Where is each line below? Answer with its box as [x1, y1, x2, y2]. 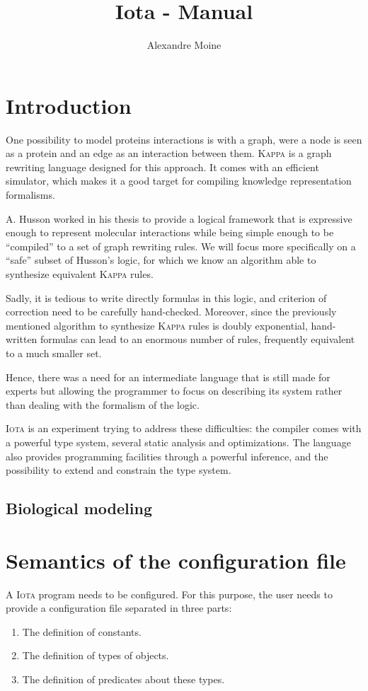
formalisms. [6, 187, 55, 202]
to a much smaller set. [6, 345, 102, 360]
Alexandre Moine [146, 37, 222, 52]
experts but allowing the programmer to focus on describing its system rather [6, 383, 343, 398]
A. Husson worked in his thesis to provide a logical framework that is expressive [6, 211, 352, 226]
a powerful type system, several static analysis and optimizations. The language [6, 434, 351, 449]
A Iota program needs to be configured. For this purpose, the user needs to [6, 586, 333, 601]
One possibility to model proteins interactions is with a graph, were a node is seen [6, 132, 362, 146]
